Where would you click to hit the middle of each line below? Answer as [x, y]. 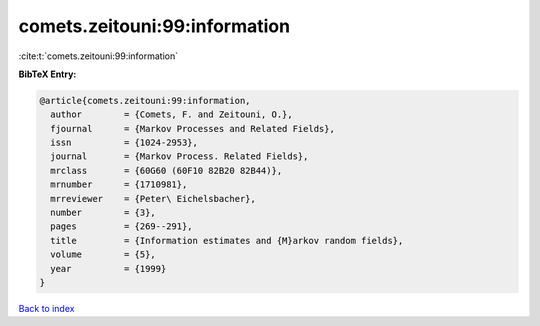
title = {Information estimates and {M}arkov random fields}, [227, 240]
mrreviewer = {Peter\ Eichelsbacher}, [153, 198]
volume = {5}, [103, 254]
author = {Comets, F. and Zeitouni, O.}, [172, 114]
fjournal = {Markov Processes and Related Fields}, [192, 128]
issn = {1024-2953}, [124, 143]
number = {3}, [103, 213]
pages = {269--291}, [122, 226]
